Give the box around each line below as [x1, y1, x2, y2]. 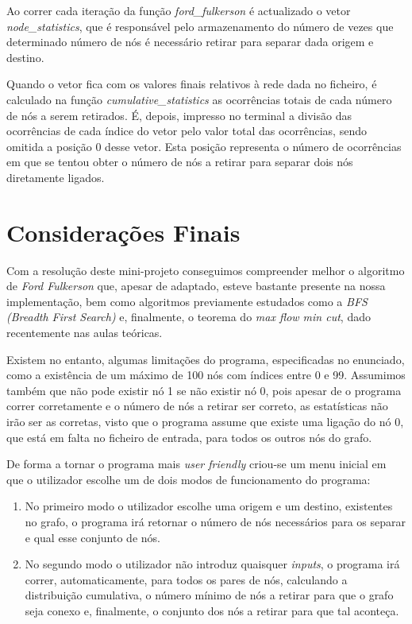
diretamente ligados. [6, 169, 105, 185]
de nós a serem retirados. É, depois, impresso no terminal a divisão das [6, 107, 352, 123]
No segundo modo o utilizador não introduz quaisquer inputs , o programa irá [25, 556, 400, 572]
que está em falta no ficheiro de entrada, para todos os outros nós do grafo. [6, 428, 372, 445]
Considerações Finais [6, 215, 241, 248]
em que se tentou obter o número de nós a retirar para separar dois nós [6, 153, 353, 170]
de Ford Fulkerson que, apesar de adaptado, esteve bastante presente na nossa [6, 277, 386, 294]
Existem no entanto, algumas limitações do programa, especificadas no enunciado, [6, 351, 405, 367]
